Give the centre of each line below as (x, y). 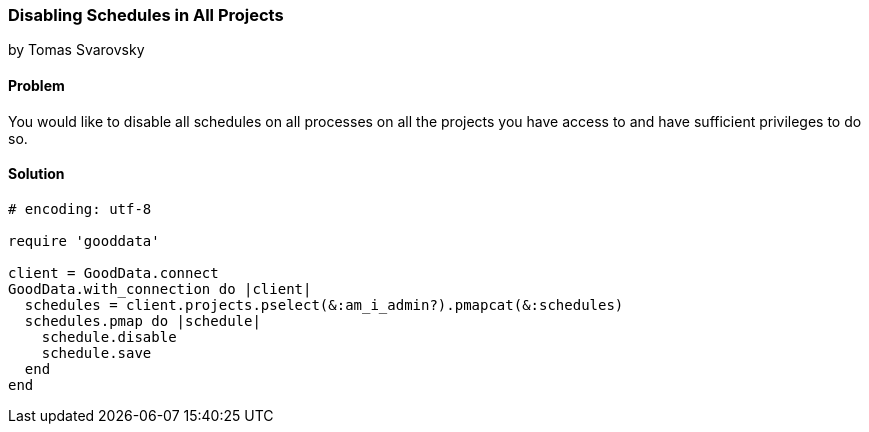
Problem (36, 85)
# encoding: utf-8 (80, 208)
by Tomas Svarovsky (76, 50)
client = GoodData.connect (113, 272)
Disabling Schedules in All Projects (146, 15)
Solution (36, 174)
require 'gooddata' (84, 240)
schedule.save (96, 352)
